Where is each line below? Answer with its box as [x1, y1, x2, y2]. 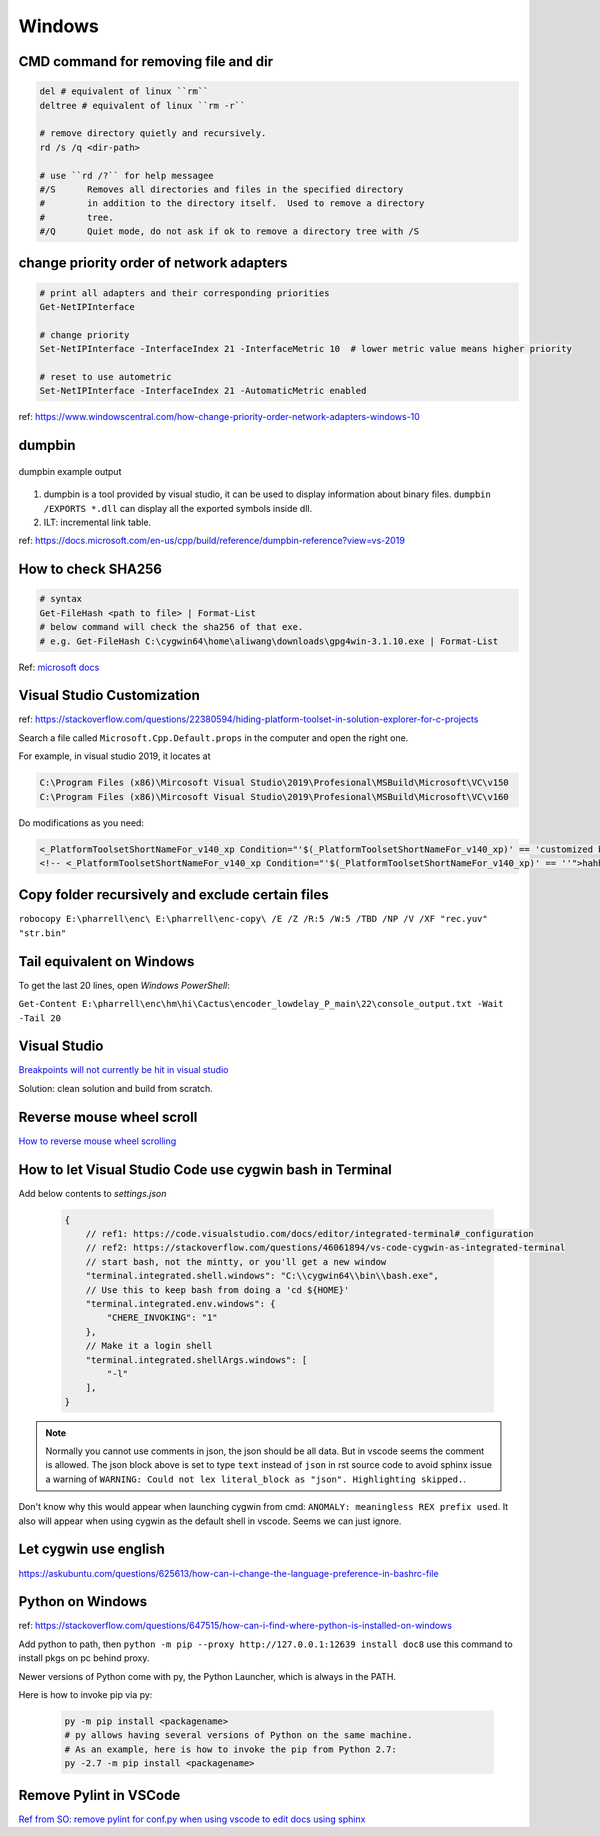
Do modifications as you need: [18, 816, 145, 829]
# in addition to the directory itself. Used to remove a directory [39, 198, 425, 209]
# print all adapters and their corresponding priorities [39, 287, 330, 299]
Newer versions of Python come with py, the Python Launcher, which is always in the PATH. [18, 1670, 397, 1682]
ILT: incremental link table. [43, 516, 152, 528]
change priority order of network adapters [18, 255, 288, 272]
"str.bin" [18, 927, 67, 939]
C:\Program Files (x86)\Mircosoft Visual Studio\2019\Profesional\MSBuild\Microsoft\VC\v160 [39, 791, 509, 802]
